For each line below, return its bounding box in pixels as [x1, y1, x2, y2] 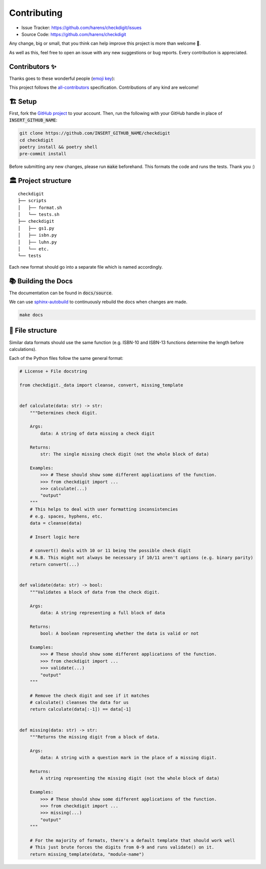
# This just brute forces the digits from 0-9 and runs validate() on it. [30, 844, 214, 850]
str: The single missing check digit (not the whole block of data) [40, 452, 209, 457]
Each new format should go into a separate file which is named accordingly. [9, 264, 163, 270]
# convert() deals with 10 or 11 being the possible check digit [30, 548, 191, 554]
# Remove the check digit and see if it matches [30, 693, 150, 698]
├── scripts [18, 198, 47, 204]
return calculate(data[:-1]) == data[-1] [30, 706, 132, 712]
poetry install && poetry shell [19, 144, 98, 150]
